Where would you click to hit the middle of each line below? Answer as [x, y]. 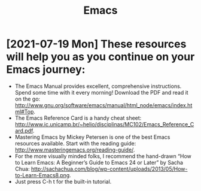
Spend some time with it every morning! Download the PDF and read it [101, 92]
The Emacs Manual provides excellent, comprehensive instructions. [98, 86]
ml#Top [24, 111]
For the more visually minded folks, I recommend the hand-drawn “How [103, 156]
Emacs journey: [46, 70]
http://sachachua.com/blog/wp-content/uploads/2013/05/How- [109, 169]
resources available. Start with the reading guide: [75, 143]
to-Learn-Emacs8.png [42, 175]
